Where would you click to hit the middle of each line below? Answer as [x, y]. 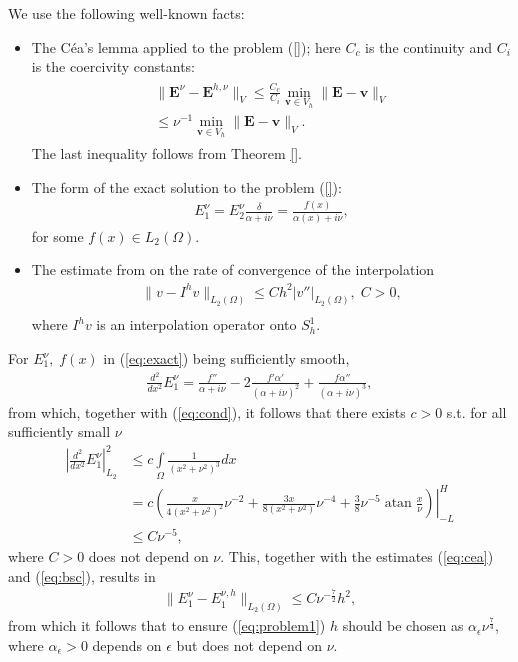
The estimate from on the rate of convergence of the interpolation [233, 269]
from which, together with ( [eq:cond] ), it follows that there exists [207, 411]
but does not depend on [249, 644]
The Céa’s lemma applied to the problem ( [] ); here [186, 46]
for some [57, 235]
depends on [127, 644]
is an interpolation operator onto [196, 324]
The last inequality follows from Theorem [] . [166, 152]
